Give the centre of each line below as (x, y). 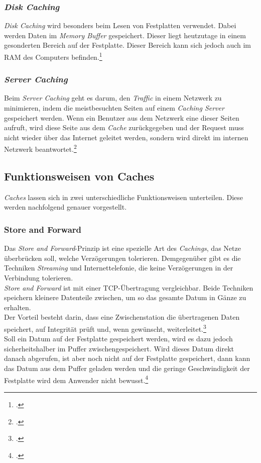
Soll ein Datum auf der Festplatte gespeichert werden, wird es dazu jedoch (118, 339)
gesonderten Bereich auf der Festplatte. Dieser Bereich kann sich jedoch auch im (128, 45)
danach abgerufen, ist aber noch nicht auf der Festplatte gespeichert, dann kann (127, 358)
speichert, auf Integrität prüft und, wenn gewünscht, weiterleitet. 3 (105, 328)
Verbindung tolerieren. (39, 278)
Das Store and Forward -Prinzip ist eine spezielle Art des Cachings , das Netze (122, 248)
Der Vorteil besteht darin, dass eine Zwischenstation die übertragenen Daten (122, 317)
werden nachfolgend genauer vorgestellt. (66, 207)
